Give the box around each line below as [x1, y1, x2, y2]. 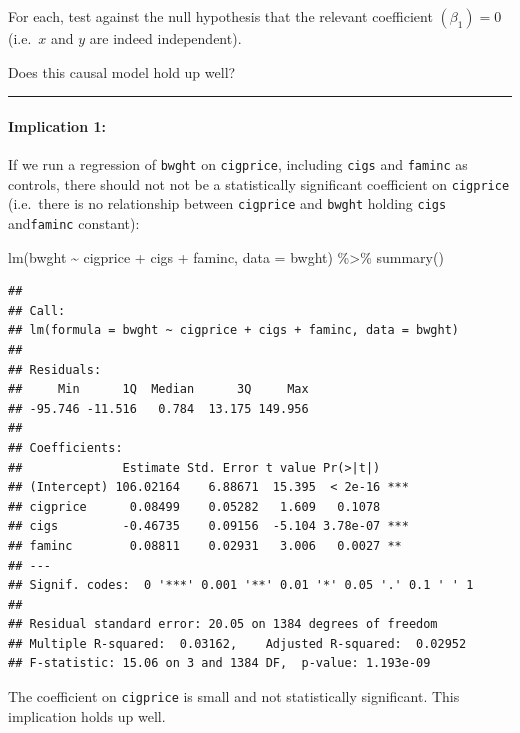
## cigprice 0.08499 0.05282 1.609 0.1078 [8, 499, 381, 514]
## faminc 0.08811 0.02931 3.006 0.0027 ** [8, 538, 402, 553]
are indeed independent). [89, 28, 242, 48]
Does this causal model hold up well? [8, 61, 236, 82]
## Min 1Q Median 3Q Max [8, 382, 309, 397]
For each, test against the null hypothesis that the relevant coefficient [8, 6, 433, 26]
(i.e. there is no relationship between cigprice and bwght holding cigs [8, 193, 447, 214]
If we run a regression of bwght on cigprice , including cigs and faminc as [8, 153, 468, 174]
